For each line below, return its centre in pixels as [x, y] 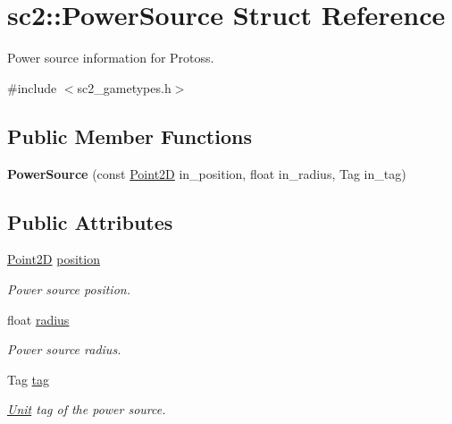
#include [32, 87]
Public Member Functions [130, 136]
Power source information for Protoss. [111, 58]
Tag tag [29, 379]
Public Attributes [90, 221]
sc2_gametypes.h [124, 87]
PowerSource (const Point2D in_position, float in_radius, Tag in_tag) [207, 173]
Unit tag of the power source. [87, 409]
